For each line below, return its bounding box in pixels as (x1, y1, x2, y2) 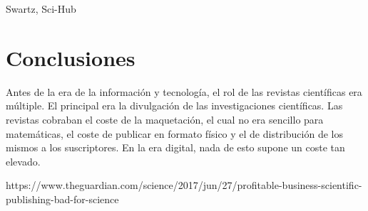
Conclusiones (6, 43, 136, 72)
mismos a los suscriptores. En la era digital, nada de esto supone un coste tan (6, 140, 345, 155)
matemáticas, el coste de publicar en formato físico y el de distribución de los (6, 126, 343, 141)
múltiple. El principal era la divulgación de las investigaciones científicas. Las (6, 98, 343, 113)
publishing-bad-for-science (6, 191, 119, 206)
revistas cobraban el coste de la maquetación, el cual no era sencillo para (6, 112, 324, 126)
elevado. (6, 153, 41, 168)
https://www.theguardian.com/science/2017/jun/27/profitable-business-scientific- (6, 178, 362, 193)
